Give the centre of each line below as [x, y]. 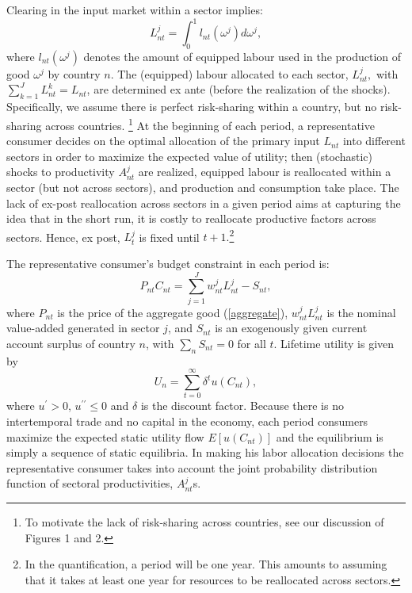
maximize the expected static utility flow [105, 436]
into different [374, 141]
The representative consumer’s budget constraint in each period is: [168, 263]
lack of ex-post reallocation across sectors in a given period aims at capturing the [204, 203]
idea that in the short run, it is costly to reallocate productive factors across [191, 218]
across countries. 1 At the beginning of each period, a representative [210, 124]
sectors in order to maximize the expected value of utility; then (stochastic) [189, 156]
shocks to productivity [61, 172]
